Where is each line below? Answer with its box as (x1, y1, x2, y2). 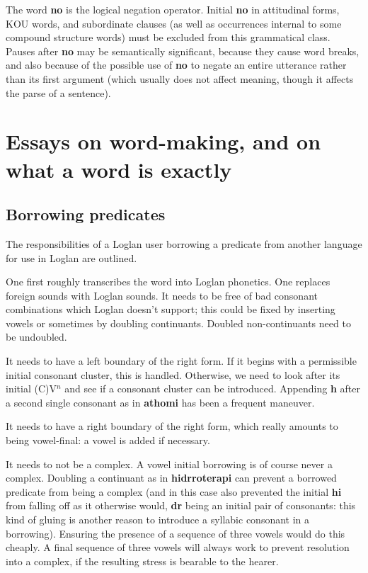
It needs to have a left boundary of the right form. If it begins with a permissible (6, 353, 357, 368)
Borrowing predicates (6, 203, 166, 225)
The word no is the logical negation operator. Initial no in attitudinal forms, (6, 2, 340, 16)
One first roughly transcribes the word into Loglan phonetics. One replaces (6, 274, 330, 289)
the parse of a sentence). (6, 85, 111, 100)
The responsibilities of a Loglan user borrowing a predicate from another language (6, 236, 362, 251)
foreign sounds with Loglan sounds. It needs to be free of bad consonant (6, 288, 318, 302)
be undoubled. (6, 329, 67, 344)
